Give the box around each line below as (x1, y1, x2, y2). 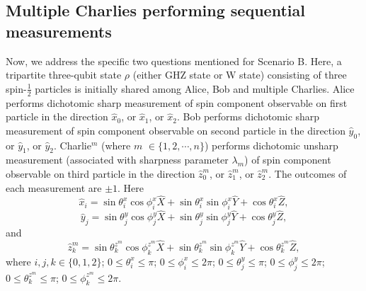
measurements (6, 20, 112, 42)
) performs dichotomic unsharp (204, 137, 338, 152)
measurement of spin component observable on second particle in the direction (6, 122, 345, 137)
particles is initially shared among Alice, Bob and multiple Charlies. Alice (35, 81, 355, 96)
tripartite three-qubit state (6, 67, 122, 82)
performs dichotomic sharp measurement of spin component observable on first (6, 95, 348, 110)
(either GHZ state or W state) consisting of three (132, 67, 347, 82)
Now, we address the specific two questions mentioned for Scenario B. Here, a (6, 53, 342, 68)
